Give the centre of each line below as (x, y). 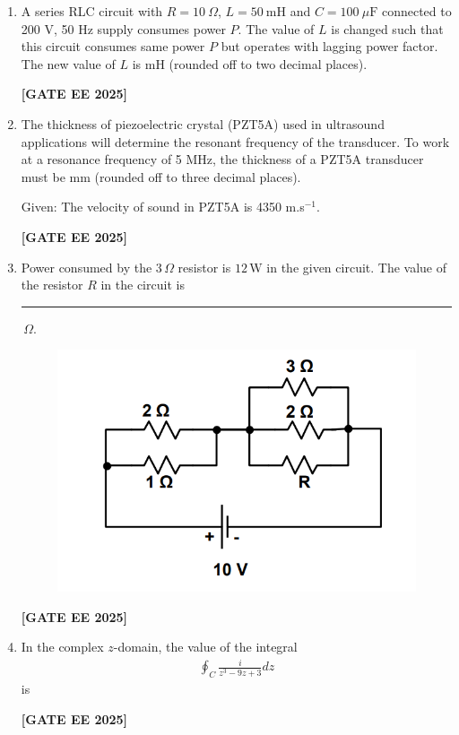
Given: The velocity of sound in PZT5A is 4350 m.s (163, 207)
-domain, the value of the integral (205, 647)
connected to (416, 11)
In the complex (62, 647)
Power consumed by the (87, 267)
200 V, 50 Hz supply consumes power (123, 28)
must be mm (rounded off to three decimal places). (161, 176)
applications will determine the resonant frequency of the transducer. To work (235, 141)
